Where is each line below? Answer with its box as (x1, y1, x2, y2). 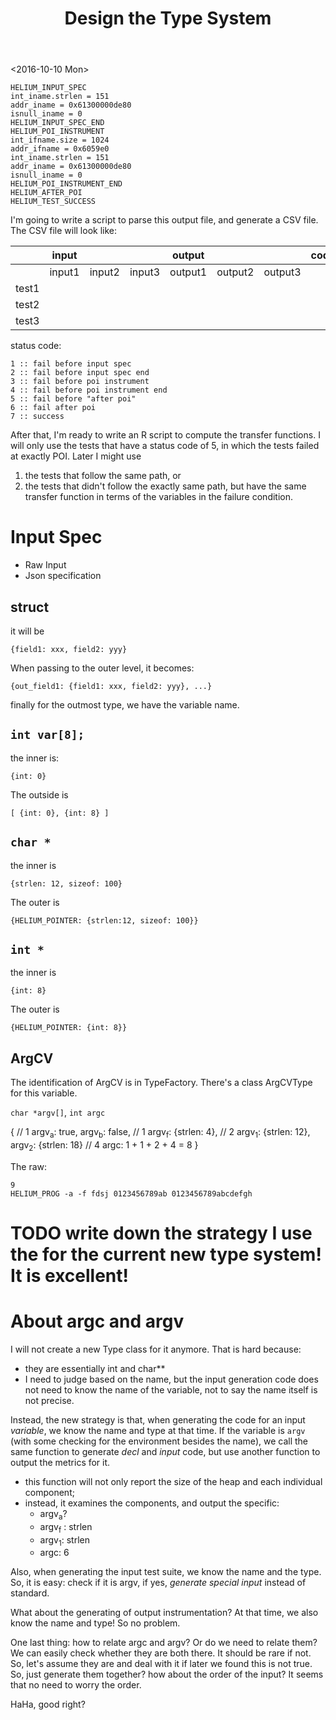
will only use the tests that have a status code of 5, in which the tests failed (10, 440, 320, 452)
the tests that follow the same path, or (24, 470, 182, 482)
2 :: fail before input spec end (10, 368, 150, 378)
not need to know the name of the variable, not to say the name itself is (24, 1383, 318, 1396)
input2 (89, 265, 120, 279)
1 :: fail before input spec (10, 359, 132, 369)
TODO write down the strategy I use (10, 1222, 313, 1244)
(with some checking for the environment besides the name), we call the (10, 1435, 308, 1447)
